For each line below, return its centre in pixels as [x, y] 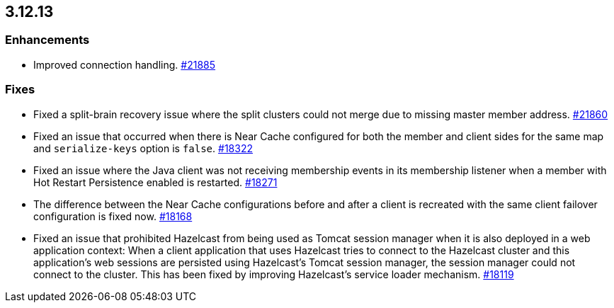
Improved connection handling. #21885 [125, 64]
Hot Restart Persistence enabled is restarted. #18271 [155, 182]
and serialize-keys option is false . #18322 [143, 148]
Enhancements [47, 40]
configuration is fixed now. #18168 [113, 216]
